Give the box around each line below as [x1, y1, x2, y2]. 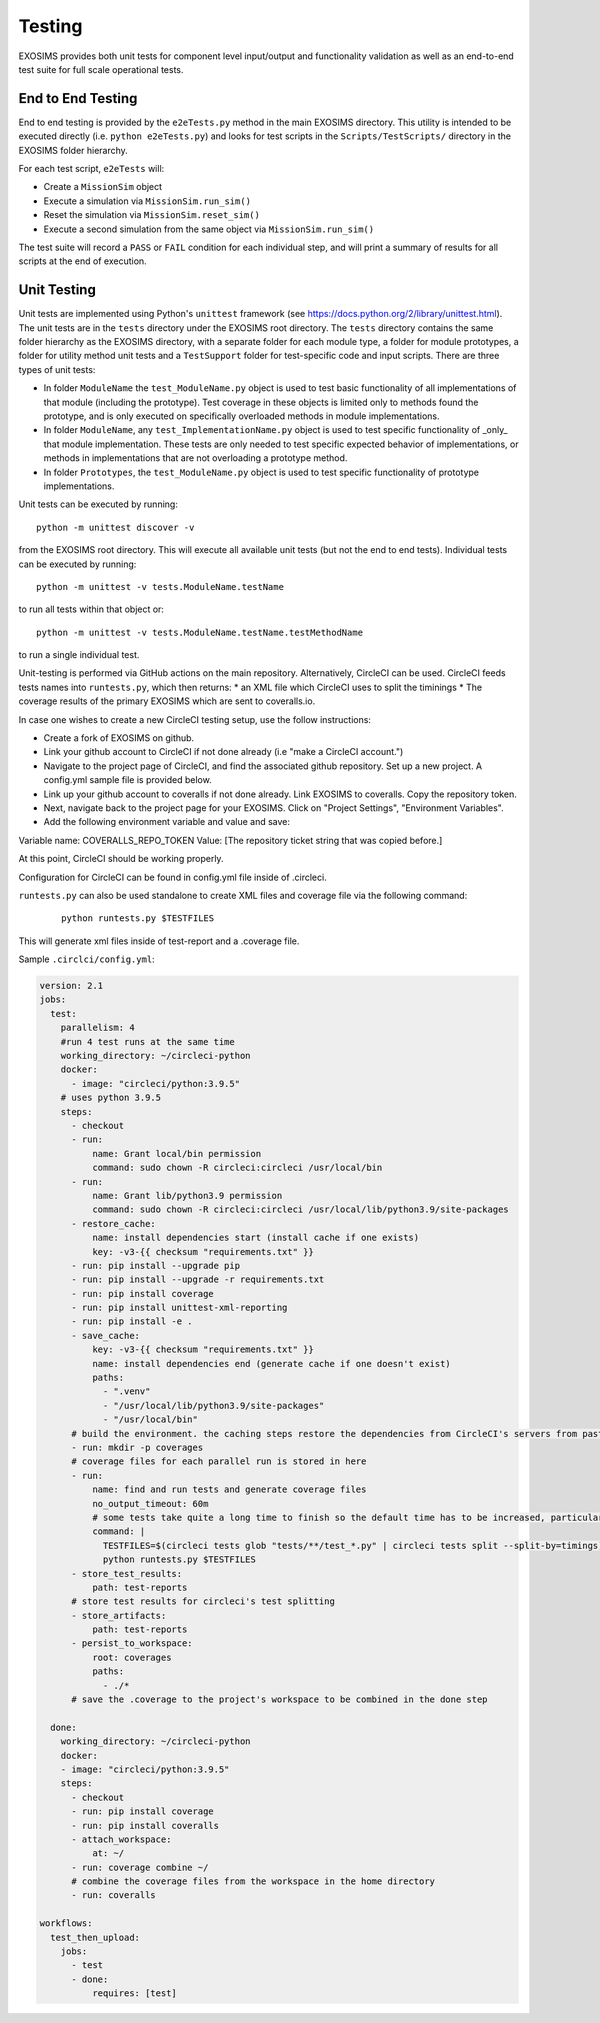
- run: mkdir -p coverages [71, 1441, 204, 1453]
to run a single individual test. [18, 649, 140, 661]
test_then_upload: [50, 1931, 140, 1943]
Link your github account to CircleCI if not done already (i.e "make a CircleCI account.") [43, 746, 404, 758]
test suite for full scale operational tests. [18, 63, 184, 75]
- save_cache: [71, 1330, 140, 1341]
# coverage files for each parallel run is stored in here [71, 1456, 367, 1467]
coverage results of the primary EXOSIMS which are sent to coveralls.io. [18, 695, 316, 707]
